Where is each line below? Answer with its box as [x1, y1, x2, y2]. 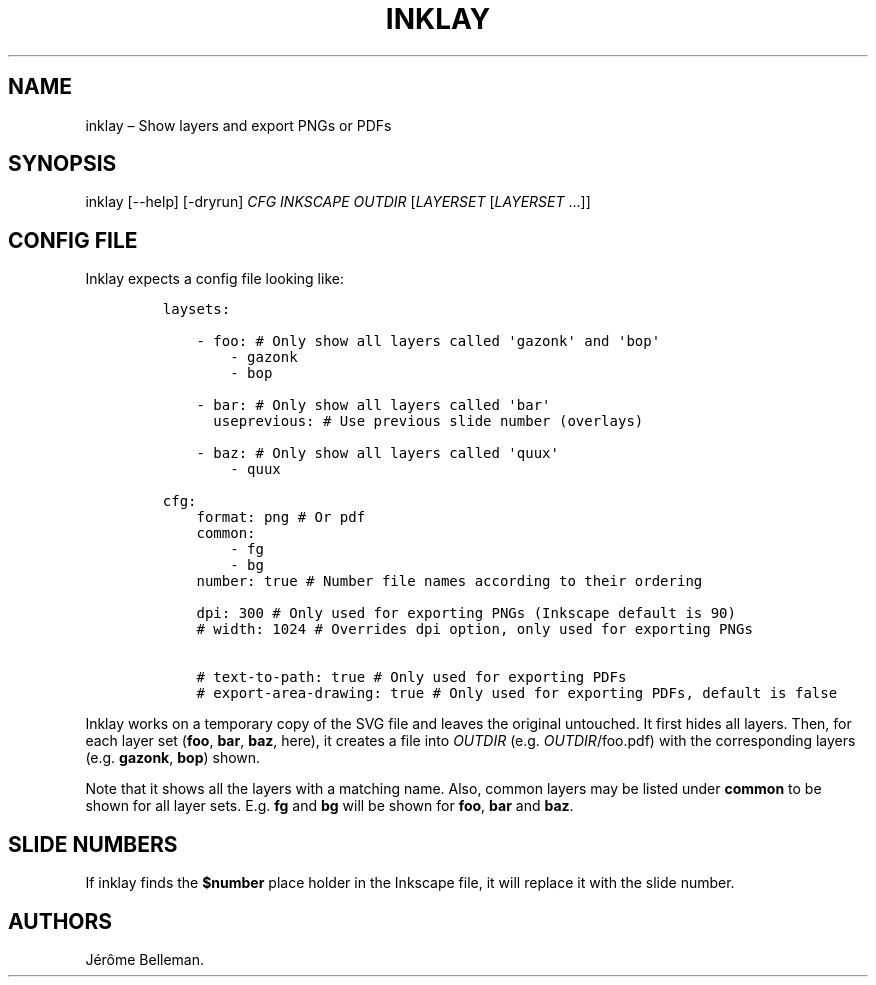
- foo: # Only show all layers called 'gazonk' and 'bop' [196, 333, 661, 350]
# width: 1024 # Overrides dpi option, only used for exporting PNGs [196, 621, 753, 638]
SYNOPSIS [8, 151, 117, 177]
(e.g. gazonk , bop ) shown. [85, 749, 261, 767]
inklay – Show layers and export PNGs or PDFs [85, 116, 392, 134]
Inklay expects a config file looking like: [85, 270, 344, 288]
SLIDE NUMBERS [8, 831, 178, 857]
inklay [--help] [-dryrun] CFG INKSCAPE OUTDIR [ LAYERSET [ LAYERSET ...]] [85, 193, 591, 211]
